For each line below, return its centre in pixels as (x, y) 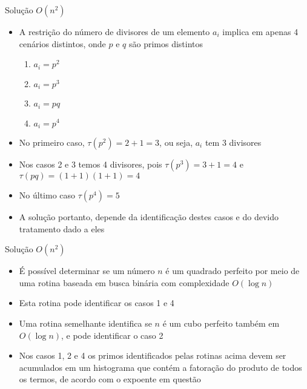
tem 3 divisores (233, 142)
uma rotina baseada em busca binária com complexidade (124, 282)
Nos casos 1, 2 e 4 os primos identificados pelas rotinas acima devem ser (153, 355)
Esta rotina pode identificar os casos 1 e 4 (97, 303)
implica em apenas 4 (260, 31)
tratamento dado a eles (62, 228)
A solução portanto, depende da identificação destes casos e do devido (149, 217)
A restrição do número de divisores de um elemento (114, 31)
